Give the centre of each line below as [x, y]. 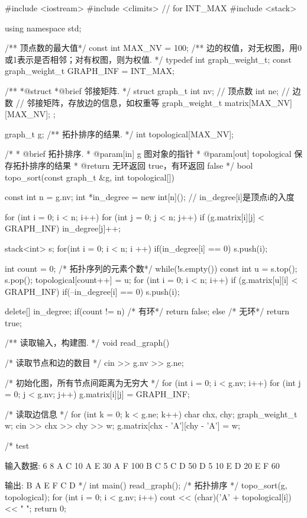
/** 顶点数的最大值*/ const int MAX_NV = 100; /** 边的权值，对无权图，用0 [153, 48]
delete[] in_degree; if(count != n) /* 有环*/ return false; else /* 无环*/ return [147, 311]
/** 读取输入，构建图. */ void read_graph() [87, 342]
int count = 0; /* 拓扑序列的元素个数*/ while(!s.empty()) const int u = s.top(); [151, 268]
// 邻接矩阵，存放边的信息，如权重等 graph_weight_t [119, 102]
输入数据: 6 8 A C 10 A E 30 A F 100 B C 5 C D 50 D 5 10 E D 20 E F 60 [142, 465]
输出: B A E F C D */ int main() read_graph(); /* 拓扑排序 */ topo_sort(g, [146, 485]
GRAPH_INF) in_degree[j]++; [63, 228]
